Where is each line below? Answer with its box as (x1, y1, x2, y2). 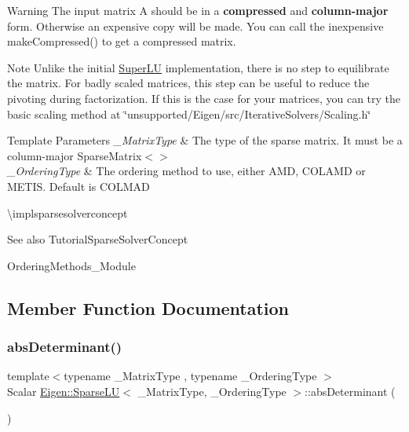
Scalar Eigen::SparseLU (7, 383, 120, 399)
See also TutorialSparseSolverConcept (7, 231, 188, 247)
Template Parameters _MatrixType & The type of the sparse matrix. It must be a (7, 132, 403, 148)
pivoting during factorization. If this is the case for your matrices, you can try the (7, 90, 401, 106)
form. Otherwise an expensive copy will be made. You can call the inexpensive (7, 17, 384, 34)
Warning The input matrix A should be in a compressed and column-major (7, 2, 389, 18)
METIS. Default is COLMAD (7, 178, 150, 194)
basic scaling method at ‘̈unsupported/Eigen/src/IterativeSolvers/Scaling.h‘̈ (7, 105, 371, 122)
